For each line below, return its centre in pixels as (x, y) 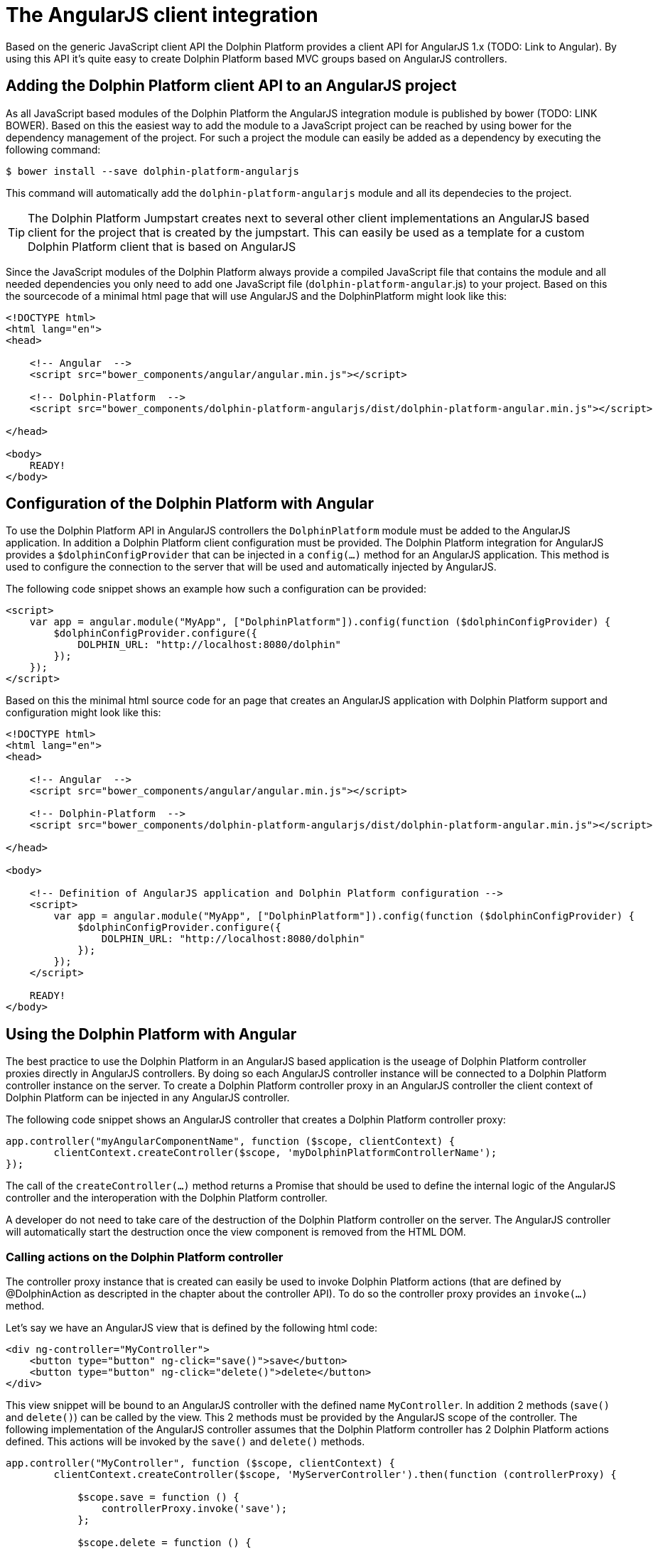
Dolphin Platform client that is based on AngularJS (162, 246)
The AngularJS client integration (162, 15)
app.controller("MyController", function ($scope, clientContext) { (200, 1463)
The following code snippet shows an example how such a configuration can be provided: (216, 589)
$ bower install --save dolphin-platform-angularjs (153, 171)
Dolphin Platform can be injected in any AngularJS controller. (148, 1098)
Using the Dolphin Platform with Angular (151, 1034)
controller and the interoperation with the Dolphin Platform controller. (167, 1198)
